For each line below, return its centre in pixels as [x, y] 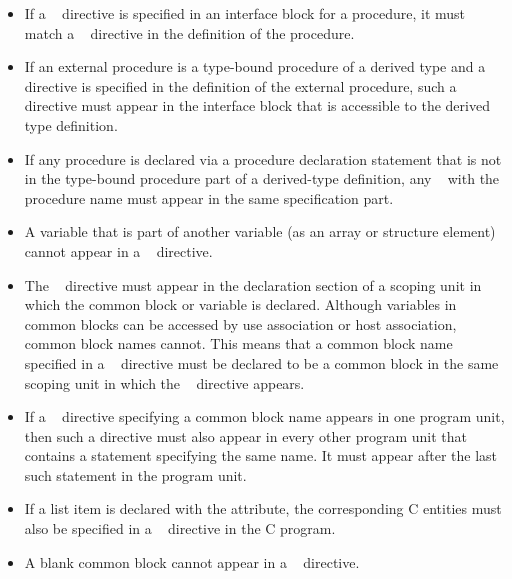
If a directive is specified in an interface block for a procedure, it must [245, 13]
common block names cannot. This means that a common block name [238, 343]
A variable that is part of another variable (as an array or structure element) [260, 231]
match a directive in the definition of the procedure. [189, 32]
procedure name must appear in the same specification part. [209, 197]
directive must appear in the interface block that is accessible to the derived [257, 105]
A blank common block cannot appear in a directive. [192, 561]
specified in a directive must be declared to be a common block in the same [261, 362]
